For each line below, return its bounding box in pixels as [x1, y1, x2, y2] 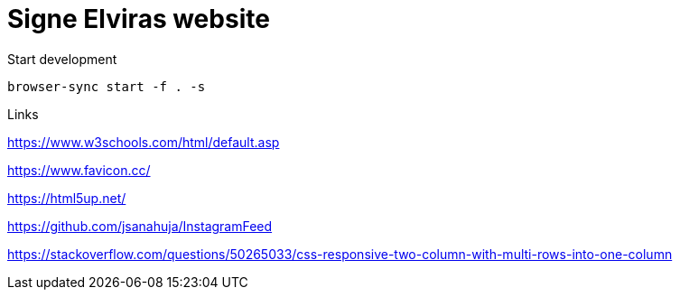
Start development [7, 51, 117, 67]
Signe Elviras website [7, 4, 270, 34]
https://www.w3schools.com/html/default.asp [7, 134, 280, 150]
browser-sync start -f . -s [7, 79, 206, 94]
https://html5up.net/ [7, 190, 126, 206]
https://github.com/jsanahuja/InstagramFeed [7, 218, 273, 234]
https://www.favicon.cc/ [7, 162, 151, 178]
